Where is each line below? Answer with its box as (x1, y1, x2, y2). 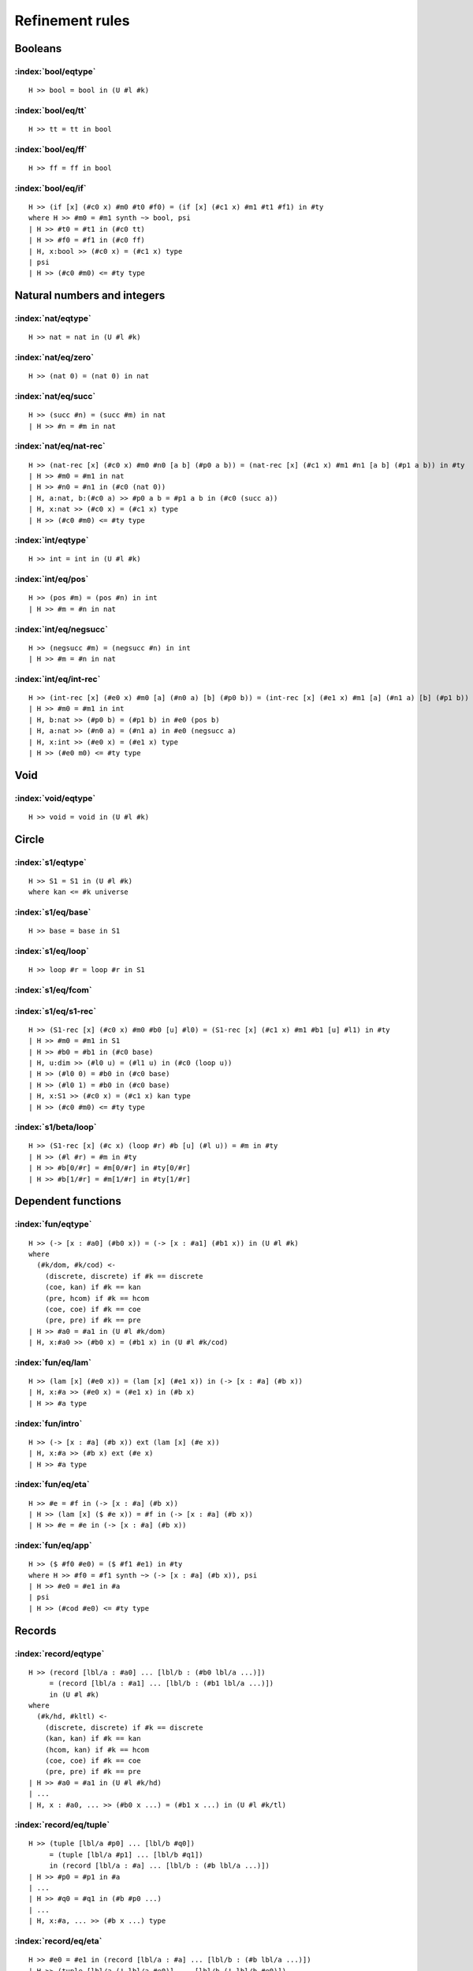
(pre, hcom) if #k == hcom (44, 1294, 150, 1302)
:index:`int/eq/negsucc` (14, 624, 108, 635)
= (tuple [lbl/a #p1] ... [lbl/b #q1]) (49, 1850, 204, 1859)
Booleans (14, 42, 62, 55)
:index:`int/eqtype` (14, 535, 89, 546)
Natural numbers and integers (14, 289, 166, 303)
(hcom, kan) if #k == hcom (44, 1745, 150, 1754)
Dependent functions (14, 1194, 121, 1208)
